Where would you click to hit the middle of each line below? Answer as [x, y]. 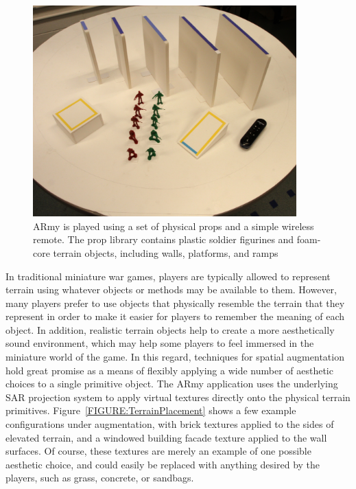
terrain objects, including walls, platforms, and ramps [166, 252]
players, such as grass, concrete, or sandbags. [100, 478]
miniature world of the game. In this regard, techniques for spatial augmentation [175, 357]
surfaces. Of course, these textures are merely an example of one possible [158, 451]
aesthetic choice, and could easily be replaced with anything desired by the [163, 464]
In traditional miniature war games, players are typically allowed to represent [168, 276]
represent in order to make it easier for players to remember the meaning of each [175, 316]
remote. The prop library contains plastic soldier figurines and [164, 239]
